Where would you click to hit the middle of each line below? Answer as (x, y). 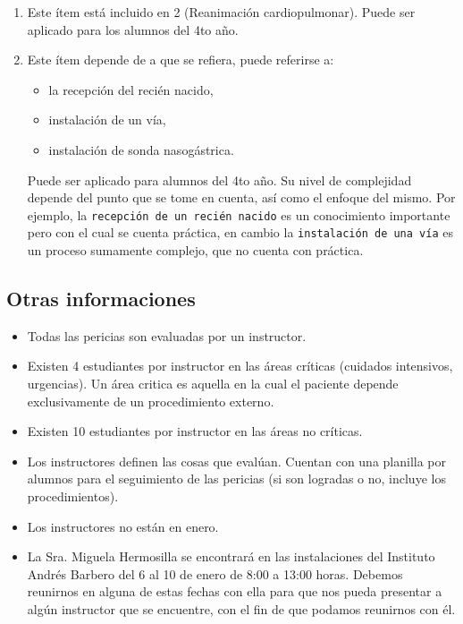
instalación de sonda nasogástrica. (141, 149)
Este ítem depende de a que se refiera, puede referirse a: (181, 60)
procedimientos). (73, 496)
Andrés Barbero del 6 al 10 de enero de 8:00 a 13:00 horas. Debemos (215, 573)
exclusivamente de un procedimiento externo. (151, 401)
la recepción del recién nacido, (131, 89)
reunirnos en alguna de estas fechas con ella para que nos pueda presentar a (235, 591)
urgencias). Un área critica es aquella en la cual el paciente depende (213, 384)
